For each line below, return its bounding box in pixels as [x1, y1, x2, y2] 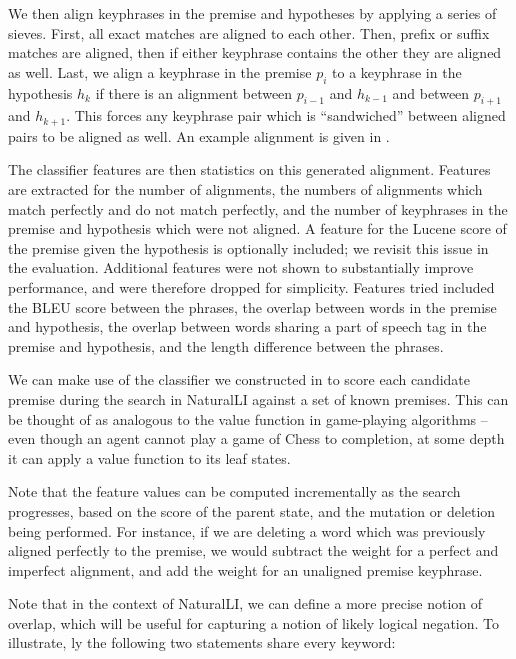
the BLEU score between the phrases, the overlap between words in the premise [8, 296, 497, 317]
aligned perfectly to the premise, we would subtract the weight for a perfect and [8, 540, 499, 561]
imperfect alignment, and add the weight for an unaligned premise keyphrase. [8, 559, 483, 580]
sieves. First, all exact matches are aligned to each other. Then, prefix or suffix [8, 22, 490, 43]
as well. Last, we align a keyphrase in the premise [8, 61, 312, 82]
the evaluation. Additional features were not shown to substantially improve [8, 257, 474, 278]
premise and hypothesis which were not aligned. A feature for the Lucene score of [8, 218, 507, 239]
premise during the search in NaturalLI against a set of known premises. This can [8, 388, 509, 409]
